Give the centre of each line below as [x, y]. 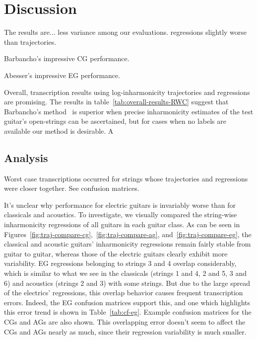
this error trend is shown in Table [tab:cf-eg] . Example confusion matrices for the [128, 312]
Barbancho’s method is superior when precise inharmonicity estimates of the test [129, 111]
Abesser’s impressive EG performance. [62, 75]
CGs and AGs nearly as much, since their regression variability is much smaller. [125, 331]
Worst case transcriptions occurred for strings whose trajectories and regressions [126, 178]
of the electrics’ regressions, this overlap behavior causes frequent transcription [124, 293]
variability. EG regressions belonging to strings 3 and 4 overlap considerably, [120, 263]
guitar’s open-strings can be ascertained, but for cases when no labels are [115, 121]
